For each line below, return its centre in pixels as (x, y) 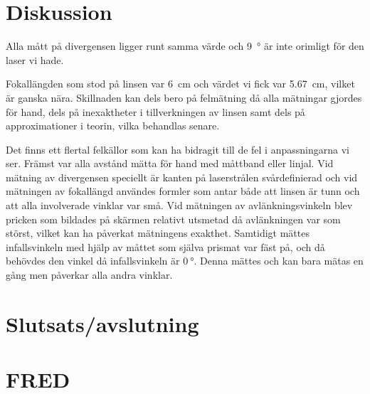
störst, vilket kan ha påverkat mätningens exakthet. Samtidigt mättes (158, 233)
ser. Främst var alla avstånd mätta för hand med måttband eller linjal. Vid (170, 163)
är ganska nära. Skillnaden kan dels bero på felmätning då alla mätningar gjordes (184, 97)
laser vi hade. (35, 59)
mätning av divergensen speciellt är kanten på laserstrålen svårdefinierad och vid (182, 177)
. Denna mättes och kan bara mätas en (279, 261)
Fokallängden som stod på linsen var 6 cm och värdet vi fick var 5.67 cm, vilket (180, 84)
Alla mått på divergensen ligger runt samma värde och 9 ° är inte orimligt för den (185, 46)
